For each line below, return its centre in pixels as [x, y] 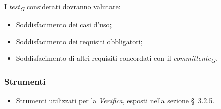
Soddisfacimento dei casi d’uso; [64, 24]
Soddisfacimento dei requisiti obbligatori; [79, 41]
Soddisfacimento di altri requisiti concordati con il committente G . [117, 59]
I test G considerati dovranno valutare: [62, 7]
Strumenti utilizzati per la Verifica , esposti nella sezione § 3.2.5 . [115, 100]
